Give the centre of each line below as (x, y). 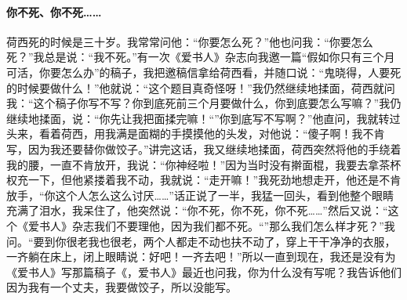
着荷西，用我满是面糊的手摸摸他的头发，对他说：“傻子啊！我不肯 (217, 134)
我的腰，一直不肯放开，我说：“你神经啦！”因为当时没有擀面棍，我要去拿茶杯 (204, 164)
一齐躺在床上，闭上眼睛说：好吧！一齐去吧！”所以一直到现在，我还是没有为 (201, 257)
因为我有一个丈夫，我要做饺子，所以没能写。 (122, 287)
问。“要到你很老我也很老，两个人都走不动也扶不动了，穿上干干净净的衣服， (201, 241)
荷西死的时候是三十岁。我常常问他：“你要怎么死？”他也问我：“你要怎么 (190, 41)
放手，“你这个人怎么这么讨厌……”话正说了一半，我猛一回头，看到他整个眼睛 (200, 195)
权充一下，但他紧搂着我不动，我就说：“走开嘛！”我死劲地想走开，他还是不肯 (204, 180)
